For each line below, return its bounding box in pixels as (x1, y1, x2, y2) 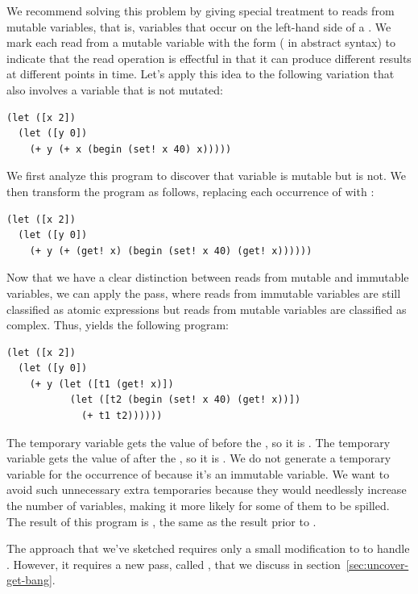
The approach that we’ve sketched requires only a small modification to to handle (6, 540, 410, 557)
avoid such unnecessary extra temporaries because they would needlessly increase (6, 481, 407, 498)
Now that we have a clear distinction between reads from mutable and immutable (6, 269, 409, 286)
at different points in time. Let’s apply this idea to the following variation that (6, 65, 395, 82)
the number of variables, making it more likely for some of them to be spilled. (6, 497, 390, 514)
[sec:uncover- (346, 555, 409, 572)
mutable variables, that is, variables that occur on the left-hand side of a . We (6, 18, 391, 35)
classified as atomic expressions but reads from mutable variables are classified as (6, 300, 407, 317)
